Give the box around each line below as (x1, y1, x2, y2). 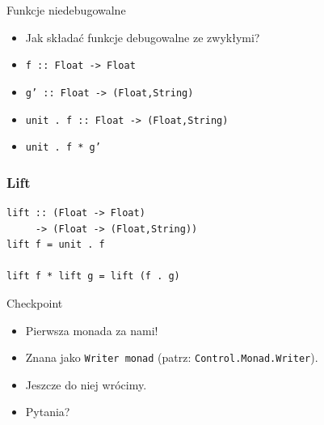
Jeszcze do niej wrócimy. (25, 376, 147, 393)
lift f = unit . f (6, 239, 105, 251)
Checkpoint (6, 295, 63, 311)
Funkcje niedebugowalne (6, 2, 126, 18)
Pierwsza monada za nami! (25, 321, 158, 338)
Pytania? (25, 403, 70, 420)
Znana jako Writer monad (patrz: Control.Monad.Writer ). (25, 349, 318, 366)
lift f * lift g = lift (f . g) (6, 270, 180, 283)
